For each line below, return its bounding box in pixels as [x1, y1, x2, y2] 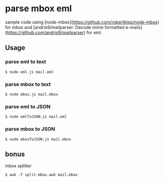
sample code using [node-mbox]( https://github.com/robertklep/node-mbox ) [5, 19, 160, 25]
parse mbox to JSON [5, 126, 55, 133]
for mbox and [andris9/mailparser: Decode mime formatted [5, 24, 125, 30]
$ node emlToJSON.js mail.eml [5, 114, 67, 119]
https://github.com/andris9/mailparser [6, 29, 84, 35]
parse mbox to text [5, 81, 51, 88]
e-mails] [125, 24, 142, 30]
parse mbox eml [5, 3, 72, 14]
